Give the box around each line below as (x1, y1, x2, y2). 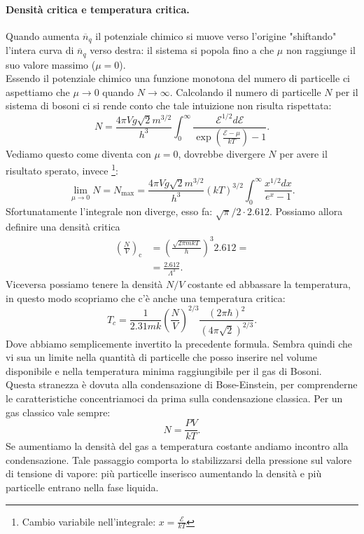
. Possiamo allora (269, 203, 343, 218)
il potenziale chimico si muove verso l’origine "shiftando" (95, 28, 337, 43)
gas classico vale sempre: (6, 404, 111, 419)
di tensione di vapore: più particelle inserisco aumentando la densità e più (6, 466, 322, 481)
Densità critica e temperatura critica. (6, 1, 190, 16)
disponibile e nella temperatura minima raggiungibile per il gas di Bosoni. (6, 363, 322, 378)
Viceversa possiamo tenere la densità (6, 276, 163, 291)
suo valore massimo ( (6, 57, 96, 71)
